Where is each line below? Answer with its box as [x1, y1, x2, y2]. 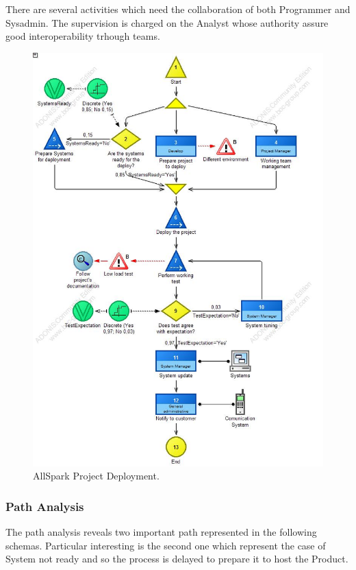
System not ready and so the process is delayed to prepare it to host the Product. [5, 551, 348, 566]
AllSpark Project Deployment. [33, 468, 160, 483]
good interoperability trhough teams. [5, 29, 160, 43]
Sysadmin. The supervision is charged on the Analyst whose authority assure [5, 15, 329, 29]
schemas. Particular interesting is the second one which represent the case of [5, 538, 326, 552]
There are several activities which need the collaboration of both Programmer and [5, 2, 351, 16]
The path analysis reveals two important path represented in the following [5, 525, 317, 539]
